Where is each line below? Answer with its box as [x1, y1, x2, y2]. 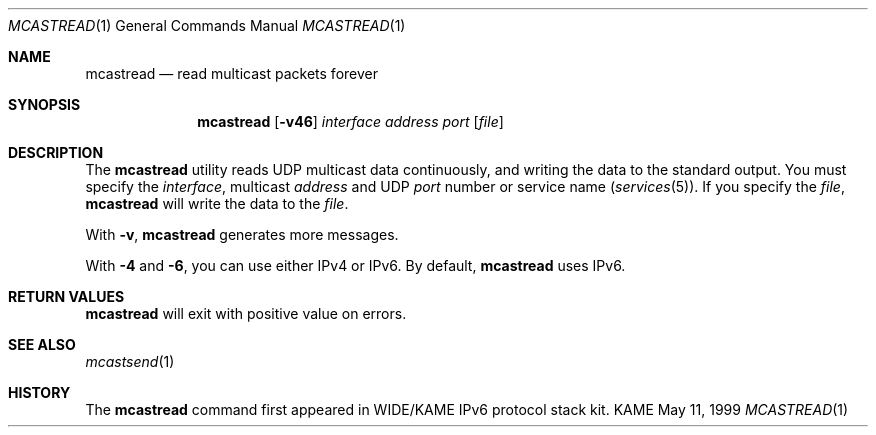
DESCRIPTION [8, 144, 104, 161]
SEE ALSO [8, 336, 76, 353]
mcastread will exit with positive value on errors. [85, 305, 407, 322]
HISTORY [8, 384, 71, 401]
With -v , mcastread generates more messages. [85, 226, 399, 243]
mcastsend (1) [85, 353, 175, 370]
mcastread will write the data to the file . [85, 195, 349, 212]
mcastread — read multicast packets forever [85, 65, 378, 82]
